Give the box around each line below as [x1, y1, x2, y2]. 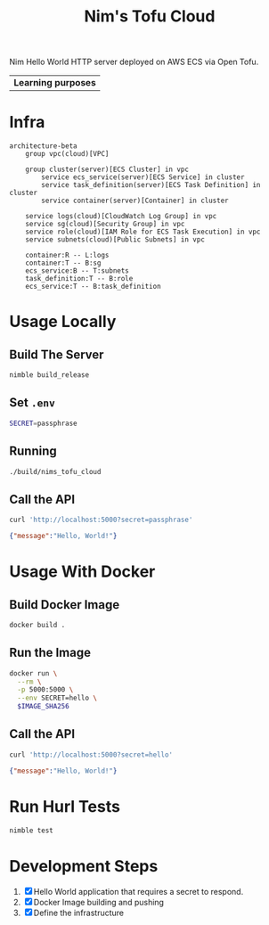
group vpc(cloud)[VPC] [25, 150, 110, 159]
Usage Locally [9, 312, 117, 332]
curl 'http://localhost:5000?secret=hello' [9, 750, 174, 759]
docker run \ [9, 668, 58, 678]
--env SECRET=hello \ [17, 693, 98, 703]
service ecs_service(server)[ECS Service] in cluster [41, 173, 245, 182]
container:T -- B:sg [25, 258, 102, 268]
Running [9, 444, 58, 459]
